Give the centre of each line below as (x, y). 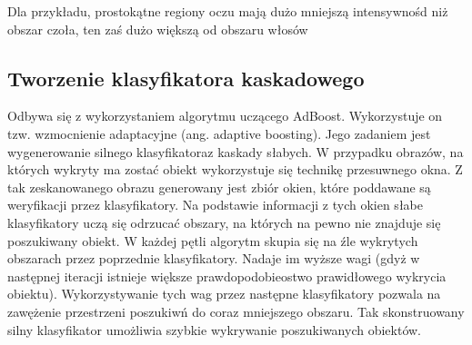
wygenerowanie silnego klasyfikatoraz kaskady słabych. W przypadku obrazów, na (236, 151)
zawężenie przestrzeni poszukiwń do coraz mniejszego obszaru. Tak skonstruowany (236, 311)
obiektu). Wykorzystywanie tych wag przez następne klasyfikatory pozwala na (224, 294)
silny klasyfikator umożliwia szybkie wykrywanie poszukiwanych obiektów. (215, 329)
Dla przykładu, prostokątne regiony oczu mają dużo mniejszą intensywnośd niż (228, 11)
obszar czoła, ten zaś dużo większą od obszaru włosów (158, 29)
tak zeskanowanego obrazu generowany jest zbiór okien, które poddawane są (219, 187)
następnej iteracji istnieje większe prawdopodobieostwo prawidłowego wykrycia (227, 276)
